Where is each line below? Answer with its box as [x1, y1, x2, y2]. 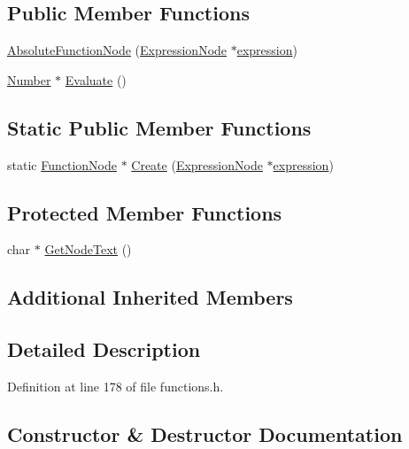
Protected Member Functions [7, 198, 282, 226]
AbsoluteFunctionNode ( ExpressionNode [7, 41, 228, 59]
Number [7, 70, 51, 89]
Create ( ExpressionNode [131, 155, 263, 174]
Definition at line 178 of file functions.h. [7, 376, 224, 395]
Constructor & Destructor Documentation [7, 420, 403, 447]
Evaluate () [65, 70, 127, 89]
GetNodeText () [44, 240, 132, 259]
